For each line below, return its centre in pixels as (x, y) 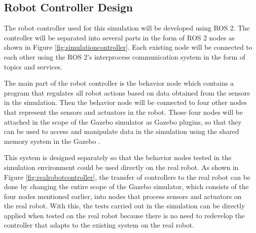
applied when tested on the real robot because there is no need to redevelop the (125, 215)
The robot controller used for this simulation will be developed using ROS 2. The (127, 28)
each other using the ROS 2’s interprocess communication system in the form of (125, 56)
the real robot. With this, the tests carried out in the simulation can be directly (125, 206)
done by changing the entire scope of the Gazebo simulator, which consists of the (126, 186)
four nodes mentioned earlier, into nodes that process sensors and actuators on (123, 196)
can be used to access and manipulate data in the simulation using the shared (122, 131)
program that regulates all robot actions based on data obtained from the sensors (127, 92)
